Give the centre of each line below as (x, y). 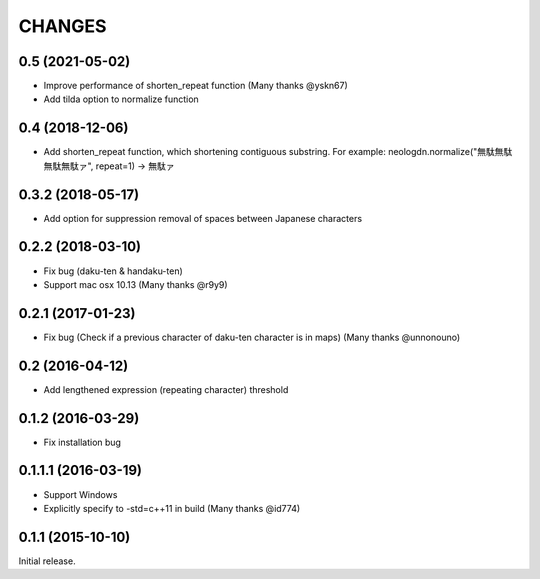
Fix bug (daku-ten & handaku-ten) (113, 271)
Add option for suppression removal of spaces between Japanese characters (203, 218)
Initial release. (47, 561)
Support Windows (80, 494)
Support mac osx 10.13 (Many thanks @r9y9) (136, 284)
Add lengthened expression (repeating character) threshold (166, 389)
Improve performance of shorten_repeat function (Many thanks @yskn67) (196, 86)
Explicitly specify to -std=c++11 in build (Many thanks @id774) (172, 508)
